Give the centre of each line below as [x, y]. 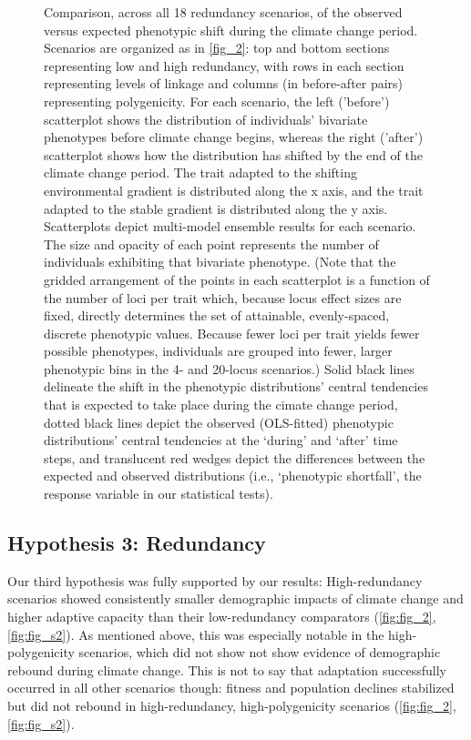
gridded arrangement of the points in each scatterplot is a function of [237, 279]
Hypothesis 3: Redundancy [137, 543]
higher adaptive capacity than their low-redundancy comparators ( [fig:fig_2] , [222, 617]
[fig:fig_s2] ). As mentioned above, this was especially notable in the [196, 634]
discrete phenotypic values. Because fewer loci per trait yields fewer [232, 333]
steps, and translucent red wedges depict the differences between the [235, 457]
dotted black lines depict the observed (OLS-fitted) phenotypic [219, 422]
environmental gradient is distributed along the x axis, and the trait [234, 190]
